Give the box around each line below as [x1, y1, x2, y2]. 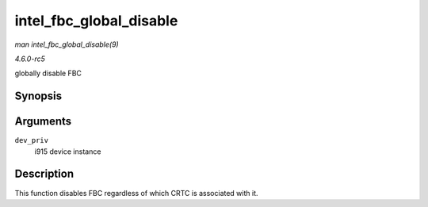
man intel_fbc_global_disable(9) [14, 40, 119, 49]
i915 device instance [34, 147, 101, 156]
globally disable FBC [14, 68, 82, 79]
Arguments [14, 115, 72, 128]
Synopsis [14, 90, 63, 103]
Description [14, 167, 75, 181]
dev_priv [14, 136, 49, 145]
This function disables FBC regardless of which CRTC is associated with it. [14, 188, 258, 197]
